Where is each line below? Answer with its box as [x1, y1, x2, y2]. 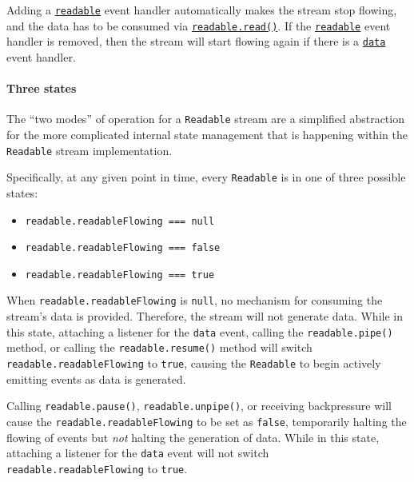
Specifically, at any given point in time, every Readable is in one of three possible [6, 169, 406, 185]
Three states [6, 80, 77, 97]
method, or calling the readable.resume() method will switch [6, 339, 312, 356]
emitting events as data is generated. [6, 370, 186, 387]
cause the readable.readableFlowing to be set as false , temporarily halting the [6, 412, 407, 429]
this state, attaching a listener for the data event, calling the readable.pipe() [6, 323, 393, 340]
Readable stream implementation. [6, 141, 173, 158]
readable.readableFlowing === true [25, 269, 215, 281]
